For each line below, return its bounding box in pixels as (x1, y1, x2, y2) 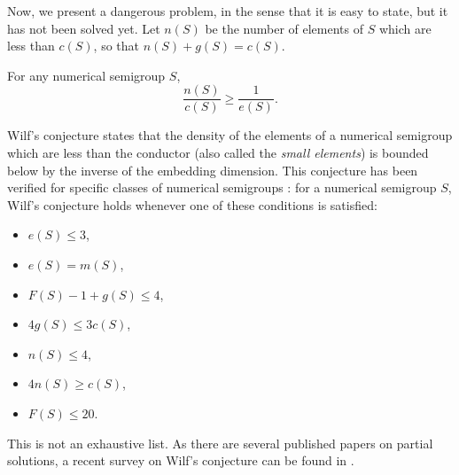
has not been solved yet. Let (7, 19, 160, 37)
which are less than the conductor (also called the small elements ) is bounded (7, 144, 429, 162)
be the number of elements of (205, 19, 364, 37)
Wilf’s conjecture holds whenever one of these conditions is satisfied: (7, 195, 377, 214)
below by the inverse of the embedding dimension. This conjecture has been (7, 160, 418, 179)
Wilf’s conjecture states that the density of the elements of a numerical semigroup (7, 126, 453, 144)
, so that (93, 36, 140, 55)
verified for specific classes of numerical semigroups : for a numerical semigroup (7, 178, 437, 197)
